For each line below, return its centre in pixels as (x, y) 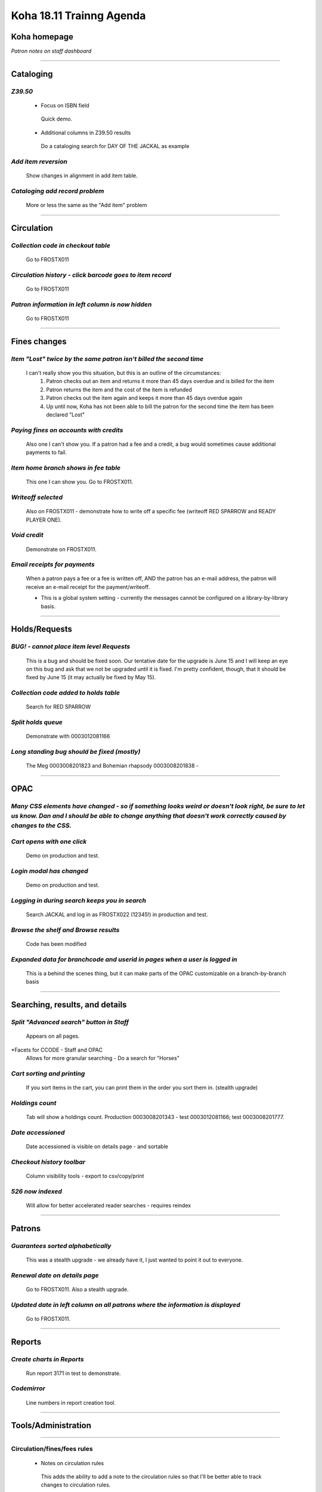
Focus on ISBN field (65, 106)
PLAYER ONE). (44, 520)
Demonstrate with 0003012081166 (68, 736)
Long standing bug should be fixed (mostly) (76, 752)
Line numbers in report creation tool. (71, 1402)
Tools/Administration (51, 1425)
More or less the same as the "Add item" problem (86, 205)
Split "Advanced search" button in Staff (70, 1022)
